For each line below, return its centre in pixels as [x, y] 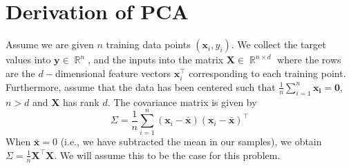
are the [20, 73]
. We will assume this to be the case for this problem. [167, 155]
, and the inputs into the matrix [156, 60]
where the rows [309, 60]
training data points [148, 44]
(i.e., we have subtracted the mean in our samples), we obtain [191, 141]
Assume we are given [50, 44]
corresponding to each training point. [267, 73]
